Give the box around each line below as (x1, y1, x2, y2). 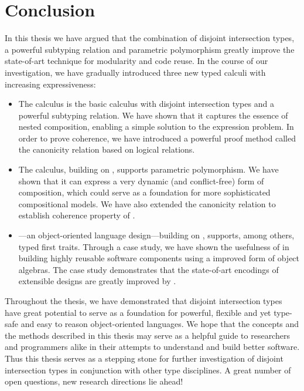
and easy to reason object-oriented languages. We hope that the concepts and (21, 318, 299, 330)
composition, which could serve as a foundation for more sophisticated (18, 186, 271, 198)
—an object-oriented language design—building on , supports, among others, (18, 229, 295, 241)
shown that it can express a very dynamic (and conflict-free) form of (18, 174, 264, 187)
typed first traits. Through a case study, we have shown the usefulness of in (18, 240, 289, 252)
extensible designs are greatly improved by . (18, 275, 176, 287)
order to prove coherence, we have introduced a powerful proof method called (18, 132, 296, 144)
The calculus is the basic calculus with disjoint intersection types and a (18, 97, 274, 110)
